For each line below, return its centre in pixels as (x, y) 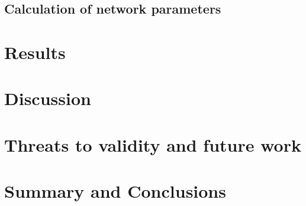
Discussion (48, 98)
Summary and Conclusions (115, 191)
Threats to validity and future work (153, 144)
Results (35, 52)
